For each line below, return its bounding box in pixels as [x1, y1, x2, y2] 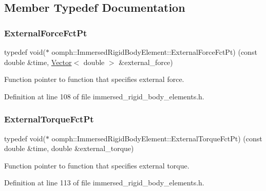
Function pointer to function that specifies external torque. [4, 160, 189, 171]
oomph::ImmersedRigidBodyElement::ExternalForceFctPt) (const [51, 47, 257, 57]
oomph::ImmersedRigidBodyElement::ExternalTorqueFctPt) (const [51, 133, 262, 143]
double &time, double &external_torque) [4, 143, 134, 154]
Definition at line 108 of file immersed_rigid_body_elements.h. [4, 91, 204, 101]
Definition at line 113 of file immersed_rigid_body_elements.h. [4, 177, 204, 188]
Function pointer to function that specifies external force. [4, 74, 184, 84]
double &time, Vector [4, 56, 72, 67]
